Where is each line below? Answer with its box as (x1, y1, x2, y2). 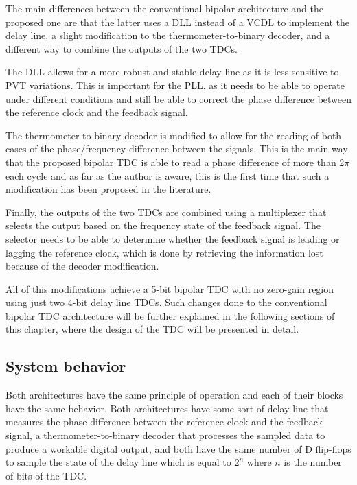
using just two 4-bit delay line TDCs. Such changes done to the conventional (5, 295, 327, 309)
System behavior (5, 355, 126, 377)
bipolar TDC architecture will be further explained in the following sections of (5, 308, 335, 322)
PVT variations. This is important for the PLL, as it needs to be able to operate (5, 78, 345, 92)
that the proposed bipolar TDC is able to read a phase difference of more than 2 (5, 154, 345, 169)
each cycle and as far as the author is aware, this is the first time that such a (5, 168, 330, 182)
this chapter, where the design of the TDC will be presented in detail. (5, 322, 299, 336)
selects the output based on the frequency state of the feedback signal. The (5, 218, 321, 233)
